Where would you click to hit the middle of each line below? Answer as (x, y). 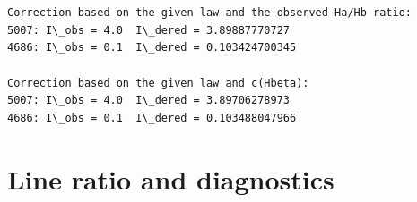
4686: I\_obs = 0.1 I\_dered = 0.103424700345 (152, 48)
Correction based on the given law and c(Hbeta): (158, 83)
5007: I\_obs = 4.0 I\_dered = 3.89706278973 (148, 101)
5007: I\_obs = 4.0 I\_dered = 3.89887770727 (148, 30)
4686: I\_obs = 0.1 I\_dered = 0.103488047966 (152, 118)
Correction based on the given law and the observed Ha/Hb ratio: (210, 13)
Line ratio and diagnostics (171, 178)
